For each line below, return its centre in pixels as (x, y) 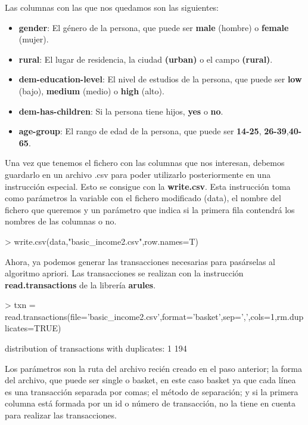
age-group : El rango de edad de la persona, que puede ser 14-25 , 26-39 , (154, 131)
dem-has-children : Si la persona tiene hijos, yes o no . (121, 111)
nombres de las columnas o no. (61, 221)
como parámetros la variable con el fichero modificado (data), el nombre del (143, 198)
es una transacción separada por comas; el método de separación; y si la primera (152, 391)
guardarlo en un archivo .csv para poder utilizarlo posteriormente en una (138, 174)
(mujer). (34, 39)
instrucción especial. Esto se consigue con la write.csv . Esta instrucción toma (148, 186)
